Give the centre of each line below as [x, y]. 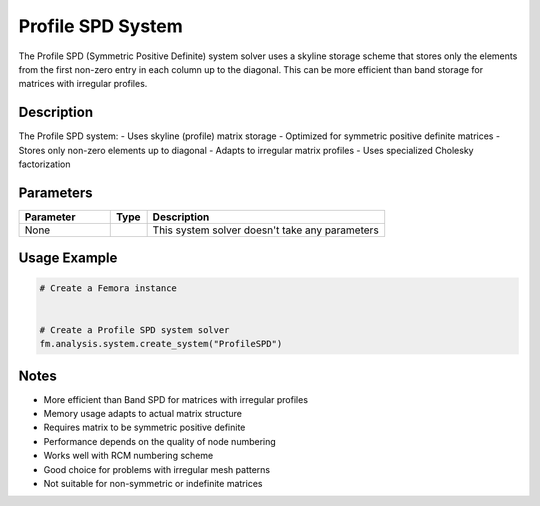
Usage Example [68, 258]
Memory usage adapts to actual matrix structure [142, 413]
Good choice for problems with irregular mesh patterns [156, 469]
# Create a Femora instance [108, 288]
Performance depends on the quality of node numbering [160, 441]
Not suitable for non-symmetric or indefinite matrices [153, 483]
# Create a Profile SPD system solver [134, 329]
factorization [44, 164]
